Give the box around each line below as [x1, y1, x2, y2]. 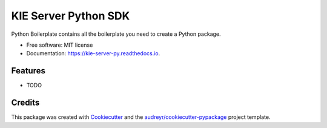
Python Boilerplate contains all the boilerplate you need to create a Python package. [11, 30, 221, 38]
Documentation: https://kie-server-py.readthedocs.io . [26, 50, 160, 57]
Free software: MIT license [26, 41, 93, 49]
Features [11, 66, 45, 76]
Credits [11, 98, 40, 108]
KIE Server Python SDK [11, 9, 130, 22]
